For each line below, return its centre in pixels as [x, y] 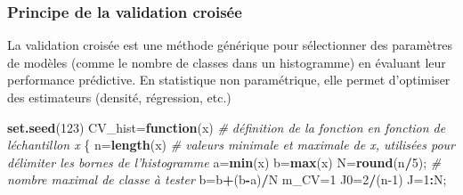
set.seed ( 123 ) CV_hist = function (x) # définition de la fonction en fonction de [227, 127]
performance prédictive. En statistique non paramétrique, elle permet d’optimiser [229, 80]
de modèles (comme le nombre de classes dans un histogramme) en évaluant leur [227, 62]
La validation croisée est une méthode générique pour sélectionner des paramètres [230, 45]
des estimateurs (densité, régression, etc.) [119, 97]
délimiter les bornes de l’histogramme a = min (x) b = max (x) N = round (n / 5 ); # [224, 162]
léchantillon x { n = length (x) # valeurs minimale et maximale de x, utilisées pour [231, 145]
